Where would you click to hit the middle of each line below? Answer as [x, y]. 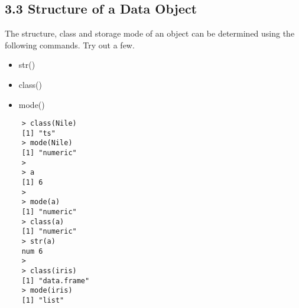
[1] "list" [43, 300]
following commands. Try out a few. [70, 45]
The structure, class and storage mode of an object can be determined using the [150, 33]
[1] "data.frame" [56, 281]
